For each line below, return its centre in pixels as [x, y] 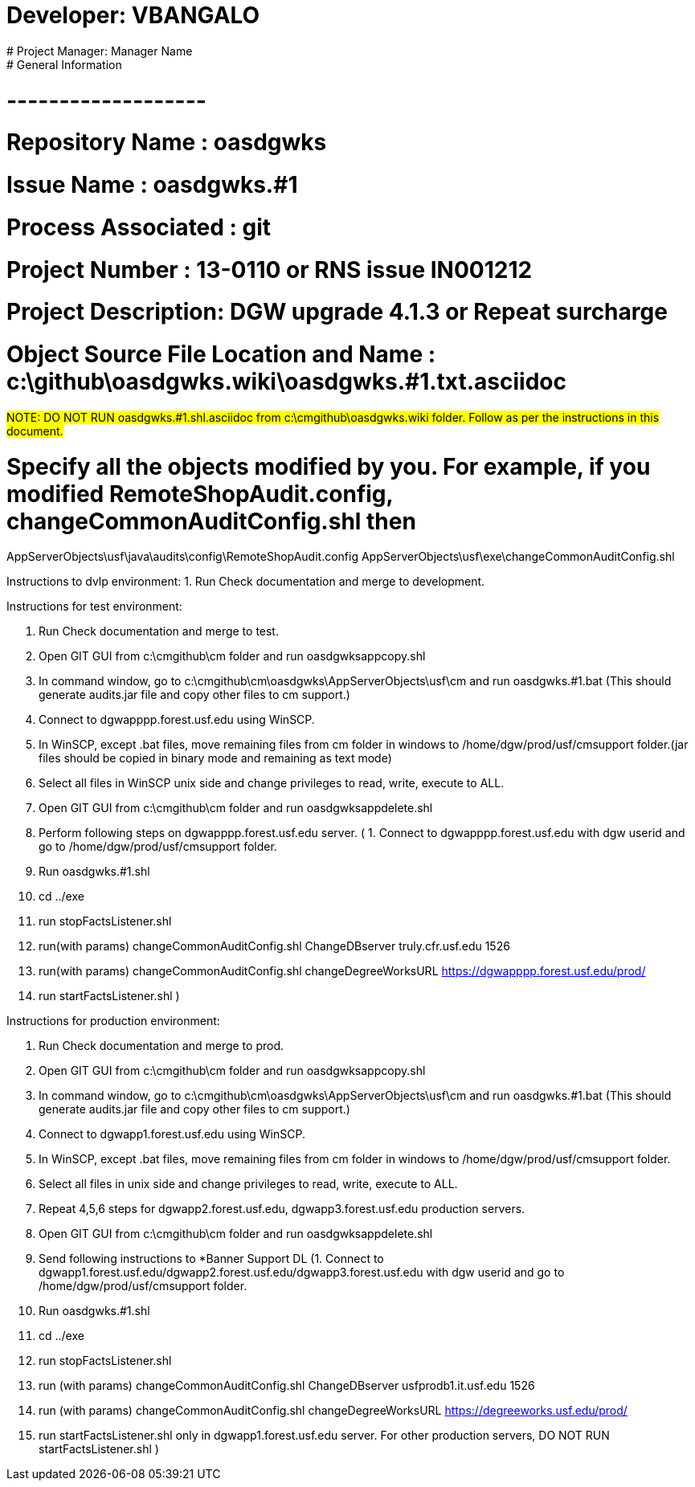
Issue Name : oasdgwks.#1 [152, 185]
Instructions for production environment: [113, 1021]
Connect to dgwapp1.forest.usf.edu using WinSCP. [172, 1134]
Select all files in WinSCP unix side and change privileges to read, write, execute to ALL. [272, 783]
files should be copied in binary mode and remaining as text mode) [215, 758]
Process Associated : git [139, 227]
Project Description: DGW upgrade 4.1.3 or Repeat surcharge [337, 312]
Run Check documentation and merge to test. [159, 631]
